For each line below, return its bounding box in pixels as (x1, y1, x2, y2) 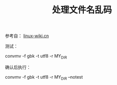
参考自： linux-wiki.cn (5, 33, 49, 39)
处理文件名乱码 (52, 4, 112, 16)
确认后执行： (5, 64, 31, 70)
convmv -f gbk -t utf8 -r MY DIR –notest (5, 74, 83, 81)
